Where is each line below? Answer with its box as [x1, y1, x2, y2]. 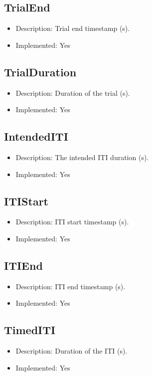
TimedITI [4, 322, 56, 338]
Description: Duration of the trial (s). [15, 87, 130, 98]
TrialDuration [4, 64, 77, 79]
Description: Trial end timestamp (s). [15, 23, 130, 33]
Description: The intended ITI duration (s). [15, 152, 149, 162]
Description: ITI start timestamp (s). [15, 216, 129, 227]
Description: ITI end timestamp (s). [15, 281, 126, 291]
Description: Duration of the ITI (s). [15, 346, 128, 356]
